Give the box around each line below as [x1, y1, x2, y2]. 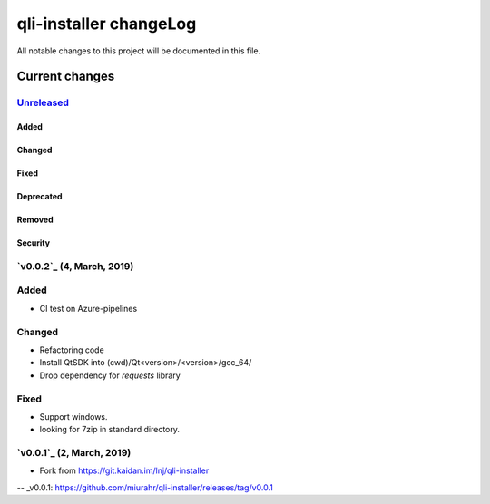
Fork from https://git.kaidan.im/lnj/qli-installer [39, 465, 210, 476]
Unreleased [16, 96, 70, 109]
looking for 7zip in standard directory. [39, 424, 181, 435]
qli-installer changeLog [16, 14, 197, 34]
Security [16, 237, 50, 248]
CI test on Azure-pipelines [39, 303, 138, 314]
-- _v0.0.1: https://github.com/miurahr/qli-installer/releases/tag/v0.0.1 [16, 481, 274, 493]
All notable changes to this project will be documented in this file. [16, 45, 261, 56]
